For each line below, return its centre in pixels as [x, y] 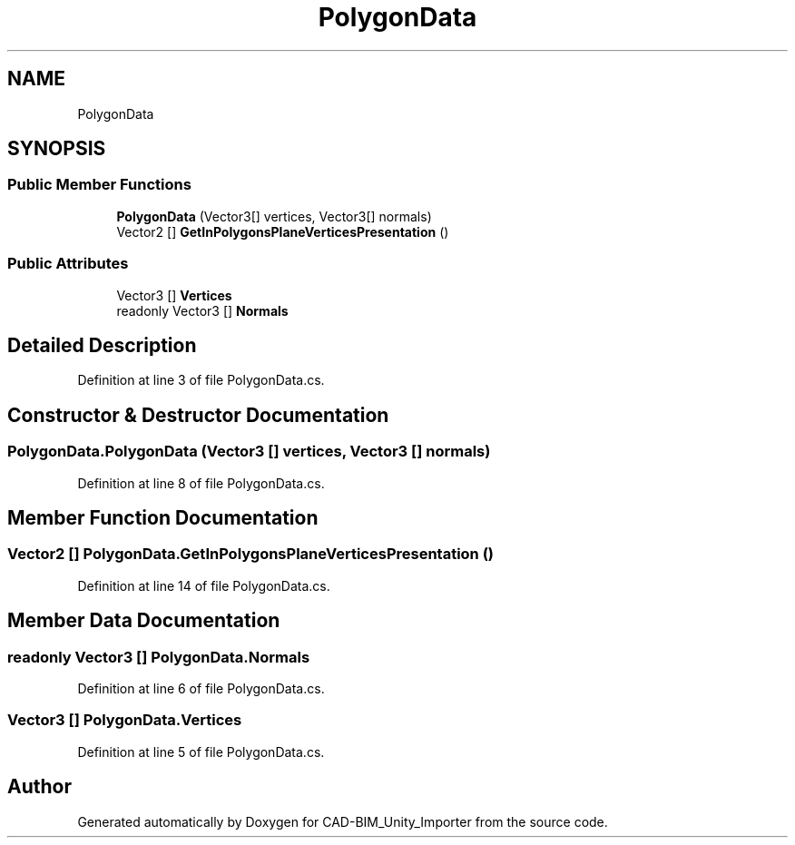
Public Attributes [68, 264]
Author [39, 787]
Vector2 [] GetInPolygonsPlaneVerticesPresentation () [283, 231]
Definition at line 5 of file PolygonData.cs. [201, 752]
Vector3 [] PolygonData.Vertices [125, 720]
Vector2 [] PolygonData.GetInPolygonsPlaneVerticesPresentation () [251, 554]
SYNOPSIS [57, 149]
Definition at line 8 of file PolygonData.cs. [201, 483]
